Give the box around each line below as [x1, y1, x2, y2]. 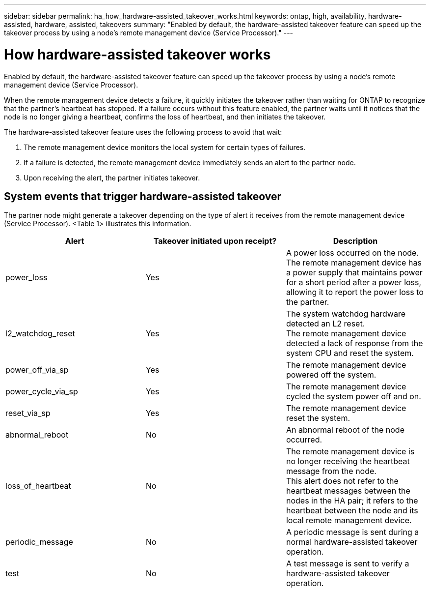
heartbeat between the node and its [286, 505, 418, 516]
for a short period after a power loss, [286, 277, 422, 288]
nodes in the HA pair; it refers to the [286, 496, 418, 506]
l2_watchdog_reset [5, 328, 75, 339]
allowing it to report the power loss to [286, 287, 424, 297]
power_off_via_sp [5, 365, 69, 375]
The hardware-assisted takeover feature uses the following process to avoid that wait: [4, 127, 282, 136]
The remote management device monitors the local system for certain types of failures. [24, 143, 306, 151]
